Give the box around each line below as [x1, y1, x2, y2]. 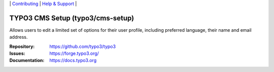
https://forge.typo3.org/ [49, 50, 99, 56]
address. [9, 34, 28, 40]
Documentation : [9, 57, 45, 63]
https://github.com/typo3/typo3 [49, 43, 116, 49]
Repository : [9, 43, 35, 49]
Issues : [9, 50, 25, 56]
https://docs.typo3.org [49, 57, 96, 63]
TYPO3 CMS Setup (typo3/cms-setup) [9, 14, 134, 22]
